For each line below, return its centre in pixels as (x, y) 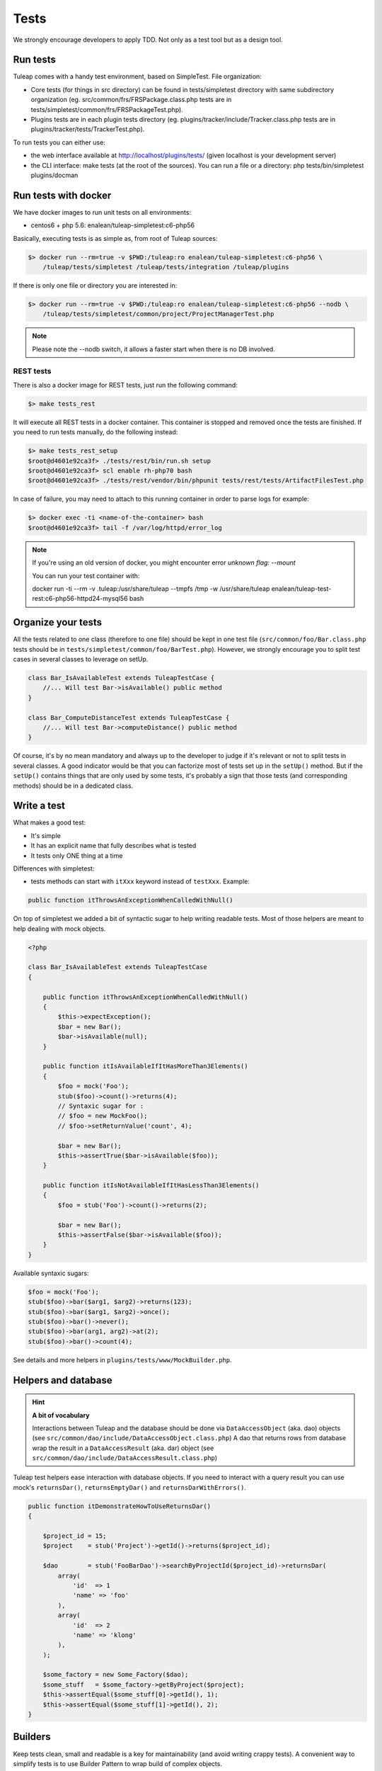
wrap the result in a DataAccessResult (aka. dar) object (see (123, 1448)
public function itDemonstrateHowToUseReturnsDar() (120, 1506)
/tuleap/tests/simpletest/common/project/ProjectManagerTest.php (158, 314)
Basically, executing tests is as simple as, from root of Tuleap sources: (115, 238)
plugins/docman (54, 175)
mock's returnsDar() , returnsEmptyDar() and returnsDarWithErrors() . (130, 1487)
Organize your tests (58, 622)
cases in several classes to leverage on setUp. (81, 660)
